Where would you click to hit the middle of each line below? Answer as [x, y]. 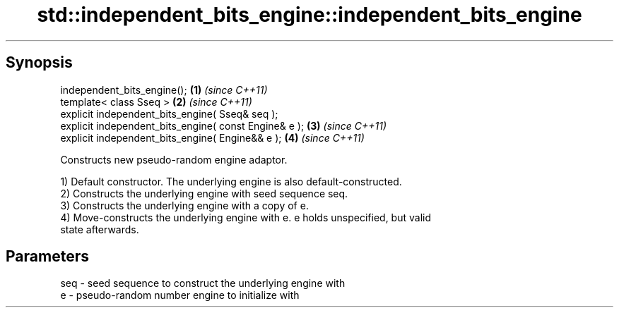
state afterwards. [100, 229]
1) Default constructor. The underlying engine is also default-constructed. [231, 181]
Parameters [47, 257]
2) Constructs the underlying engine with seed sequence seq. [204, 193]
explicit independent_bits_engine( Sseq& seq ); [169, 113]
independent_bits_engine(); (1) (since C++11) [164, 90]
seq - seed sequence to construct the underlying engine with [203, 283]
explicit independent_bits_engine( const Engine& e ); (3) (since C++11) [224, 125]
